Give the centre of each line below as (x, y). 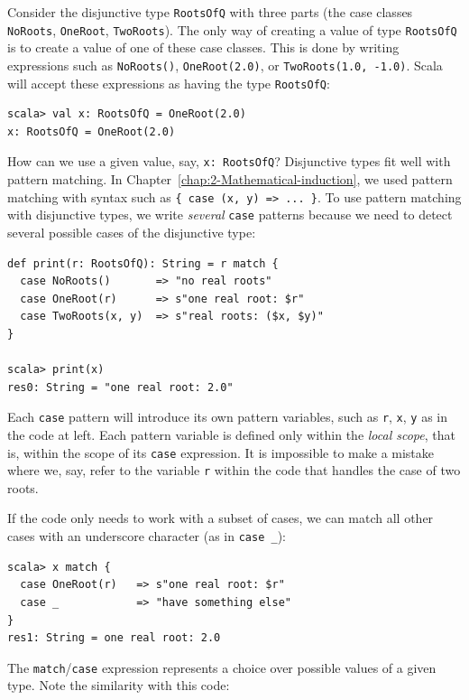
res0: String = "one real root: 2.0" (120, 387)
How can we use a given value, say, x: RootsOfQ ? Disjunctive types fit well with (229, 161)
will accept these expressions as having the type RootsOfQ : (169, 83)
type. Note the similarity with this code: (119, 685)
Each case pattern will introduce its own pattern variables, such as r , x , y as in (228, 417)
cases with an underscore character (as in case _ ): (147, 536)
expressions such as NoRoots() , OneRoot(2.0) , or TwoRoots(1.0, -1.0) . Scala (225, 65)
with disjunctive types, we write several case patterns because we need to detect (230, 215)
